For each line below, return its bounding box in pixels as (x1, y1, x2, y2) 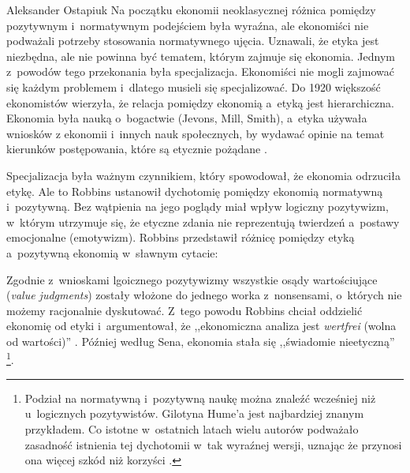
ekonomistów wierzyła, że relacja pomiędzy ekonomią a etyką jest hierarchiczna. (6, 94, 394, 111)
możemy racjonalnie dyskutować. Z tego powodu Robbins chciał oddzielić (6, 302, 363, 318)
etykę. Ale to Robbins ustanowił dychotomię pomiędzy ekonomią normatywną (6, 182, 383, 199)
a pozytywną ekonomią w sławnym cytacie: (6, 244, 218, 261)
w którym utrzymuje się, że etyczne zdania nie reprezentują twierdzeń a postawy (6, 213, 400, 230)
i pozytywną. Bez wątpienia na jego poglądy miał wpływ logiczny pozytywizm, (6, 198, 389, 215)
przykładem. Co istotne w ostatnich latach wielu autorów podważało (24, 420, 359, 437)
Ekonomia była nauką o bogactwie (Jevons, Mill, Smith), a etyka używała (6, 110, 367, 126)
